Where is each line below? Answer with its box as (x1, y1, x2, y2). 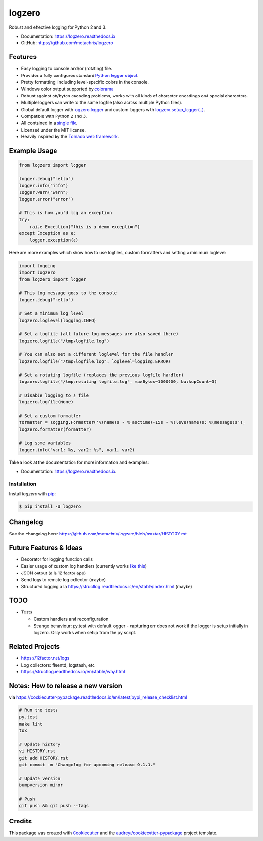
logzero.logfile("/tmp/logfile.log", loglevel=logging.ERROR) (19, 358, 171, 364)
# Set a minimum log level (19, 311, 84, 316)
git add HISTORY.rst (19, 755, 68, 761)
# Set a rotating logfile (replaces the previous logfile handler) (19, 372, 184, 378)
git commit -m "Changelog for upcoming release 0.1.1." (19, 762, 156, 767)
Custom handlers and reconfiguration (33, 616, 109, 622)
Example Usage (9, 146, 57, 154)
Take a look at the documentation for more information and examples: (9, 459, 149, 465)
